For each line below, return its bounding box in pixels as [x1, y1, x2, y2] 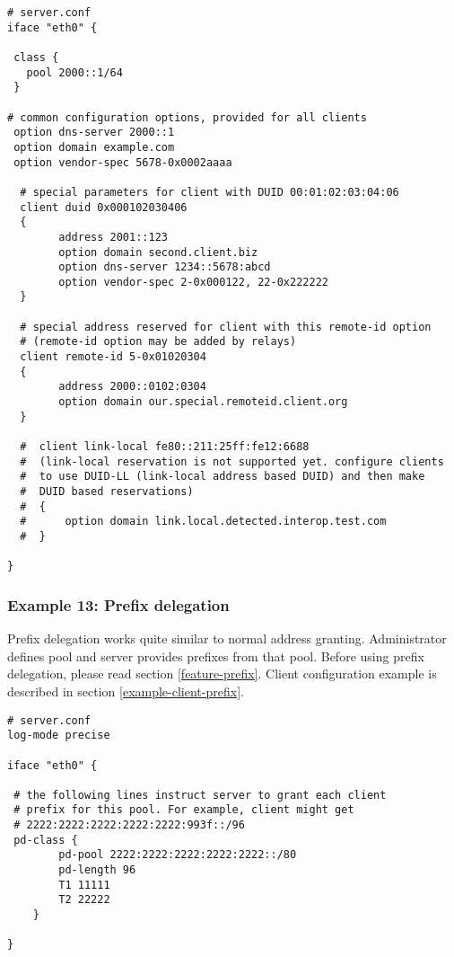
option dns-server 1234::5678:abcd [58, 261, 271, 274]
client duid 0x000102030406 [20, 200, 188, 214]
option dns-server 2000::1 [13, 126, 175, 139]
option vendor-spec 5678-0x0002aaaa [13, 155, 232, 169]
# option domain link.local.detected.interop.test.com [20, 515, 387, 528]
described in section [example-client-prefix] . [7, 681, 244, 700]
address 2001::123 [58, 230, 168, 244]
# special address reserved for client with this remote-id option [20, 320, 432, 333]
